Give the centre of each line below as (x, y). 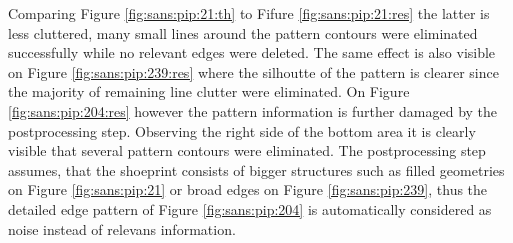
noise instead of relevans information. (122, 228)
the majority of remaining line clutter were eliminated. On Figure (209, 91)
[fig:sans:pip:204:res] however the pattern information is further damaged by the (253, 110)
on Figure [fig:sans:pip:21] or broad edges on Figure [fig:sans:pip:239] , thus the (248, 189)
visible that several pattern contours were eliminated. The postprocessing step (247, 150)
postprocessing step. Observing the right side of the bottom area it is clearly (242, 130)
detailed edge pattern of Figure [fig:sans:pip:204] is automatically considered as (250, 208)
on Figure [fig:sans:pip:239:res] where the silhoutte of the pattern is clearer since (253, 71)
